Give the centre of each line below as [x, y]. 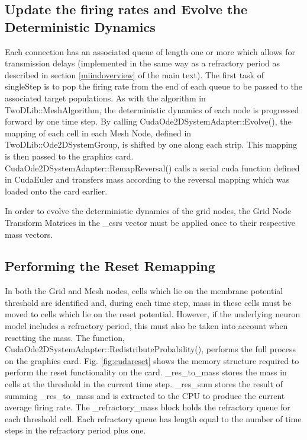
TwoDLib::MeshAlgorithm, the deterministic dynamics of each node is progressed [152, 109]
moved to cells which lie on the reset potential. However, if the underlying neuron [153, 314]
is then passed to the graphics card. [69, 156]
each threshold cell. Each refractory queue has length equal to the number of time [153, 418]
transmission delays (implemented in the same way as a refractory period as [143, 63]
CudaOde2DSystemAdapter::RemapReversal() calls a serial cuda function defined [152, 168]
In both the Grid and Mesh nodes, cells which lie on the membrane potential [144, 291]
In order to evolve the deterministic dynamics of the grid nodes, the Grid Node [148, 211]
